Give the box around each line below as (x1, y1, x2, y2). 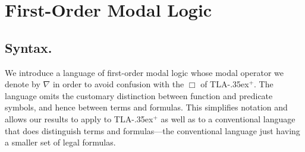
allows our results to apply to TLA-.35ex (5, 112, 153, 125)
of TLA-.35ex (200, 78, 249, 90)
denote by (5, 78, 40, 90)
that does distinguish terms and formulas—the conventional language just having (5, 124, 300, 137)
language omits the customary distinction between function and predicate (5, 89, 273, 102)
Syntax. (5, 38, 52, 56)
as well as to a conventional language (161, 112, 295, 125)
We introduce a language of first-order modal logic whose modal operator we (5, 66, 284, 78)
